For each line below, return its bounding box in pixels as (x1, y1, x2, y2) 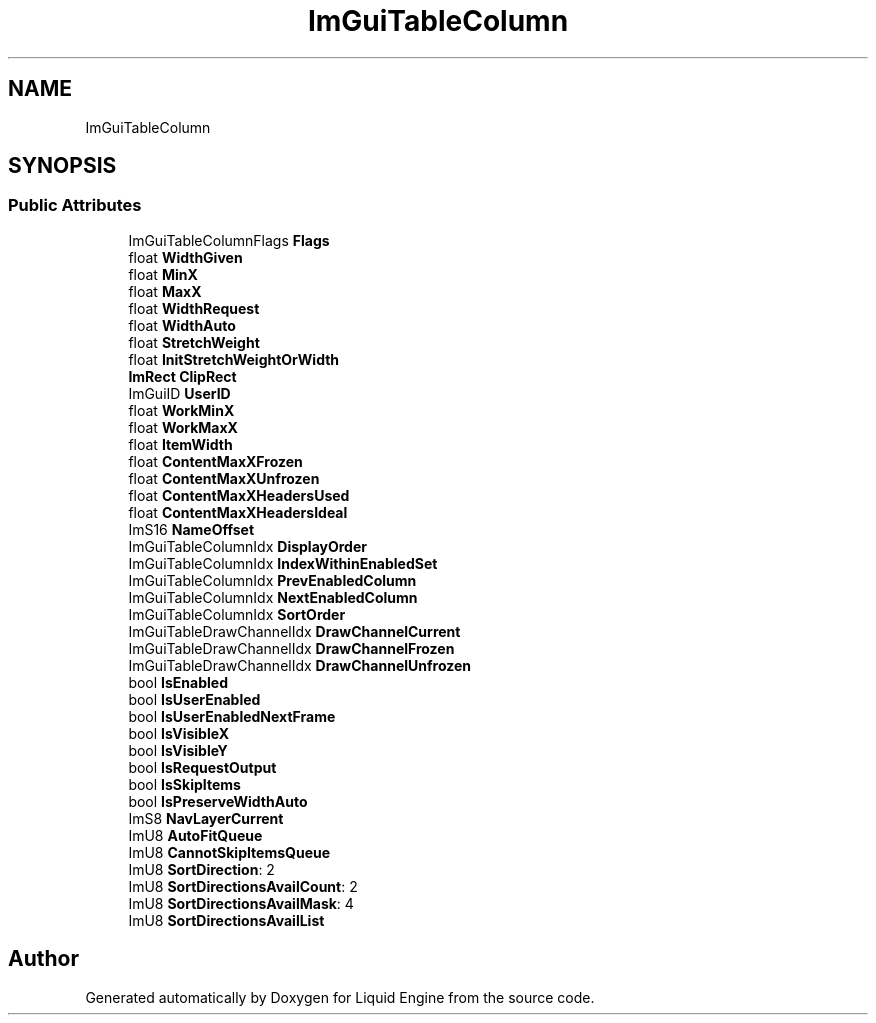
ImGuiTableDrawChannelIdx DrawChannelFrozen (128, 639, 455, 657)
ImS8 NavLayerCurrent (128, 809, 284, 827)
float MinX (128, 265, 198, 283)
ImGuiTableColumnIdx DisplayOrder (128, 537, 367, 555)
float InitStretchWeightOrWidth (128, 350, 340, 368)
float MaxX (128, 282, 202, 300)
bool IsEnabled (128, 673, 228, 691)
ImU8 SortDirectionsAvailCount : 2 (128, 877, 358, 895)
